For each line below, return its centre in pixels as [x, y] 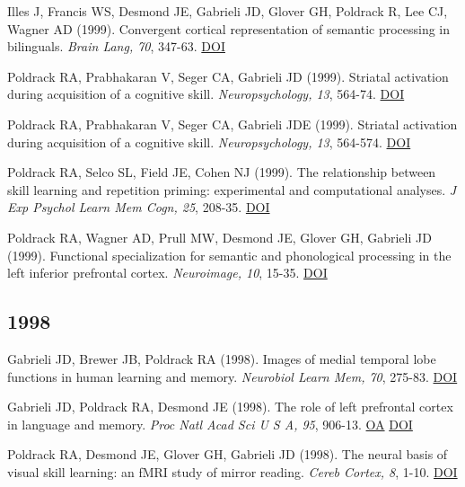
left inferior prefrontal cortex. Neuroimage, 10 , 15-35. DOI [167, 273]
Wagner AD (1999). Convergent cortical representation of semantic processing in [229, 28]
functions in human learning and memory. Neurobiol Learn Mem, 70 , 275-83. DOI [232, 376]
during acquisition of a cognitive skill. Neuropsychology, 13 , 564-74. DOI [206, 94]
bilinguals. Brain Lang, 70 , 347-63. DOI [116, 46]
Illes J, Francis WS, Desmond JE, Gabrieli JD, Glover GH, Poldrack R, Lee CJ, [228, 11]
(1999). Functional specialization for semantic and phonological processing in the [229, 255]
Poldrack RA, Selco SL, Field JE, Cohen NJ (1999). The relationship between [222, 172]
